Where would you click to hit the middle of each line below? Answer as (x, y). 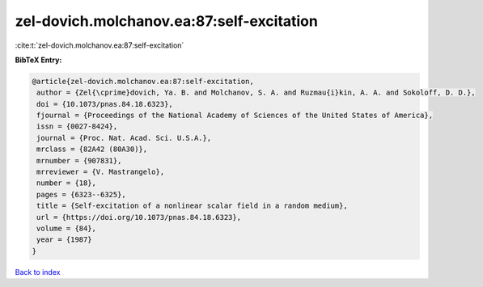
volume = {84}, (67, 228)
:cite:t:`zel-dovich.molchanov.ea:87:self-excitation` (100, 45)
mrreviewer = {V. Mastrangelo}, (101, 172)
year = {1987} (64, 240)
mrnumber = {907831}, (79, 160)
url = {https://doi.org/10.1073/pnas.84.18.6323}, (139, 217)
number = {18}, (67, 183)
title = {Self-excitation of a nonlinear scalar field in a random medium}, (192, 206)
